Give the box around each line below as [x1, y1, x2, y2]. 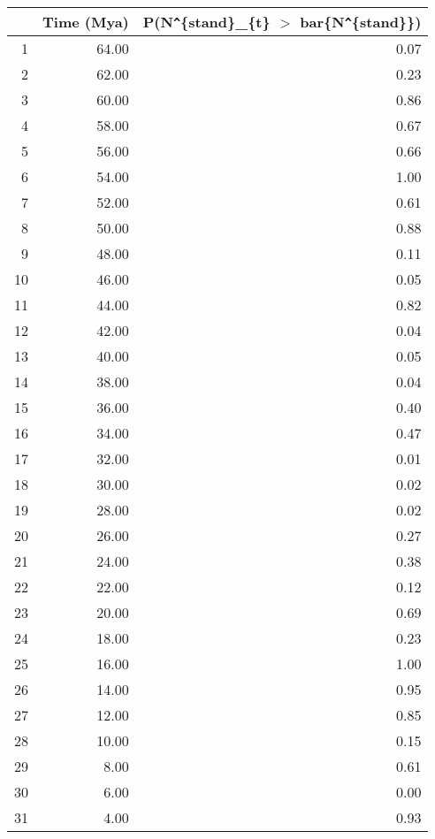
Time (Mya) [42, 11, 129, 32]
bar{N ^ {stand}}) [300, 11, 422, 32]
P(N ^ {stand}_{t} [142, 11, 271, 32]
